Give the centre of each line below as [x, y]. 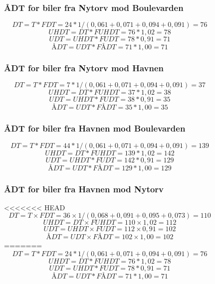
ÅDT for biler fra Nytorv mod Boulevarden [94, 7]
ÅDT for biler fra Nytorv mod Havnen [84, 68]
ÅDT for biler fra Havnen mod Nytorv [84, 189]
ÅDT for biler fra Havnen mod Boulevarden [95, 128]
